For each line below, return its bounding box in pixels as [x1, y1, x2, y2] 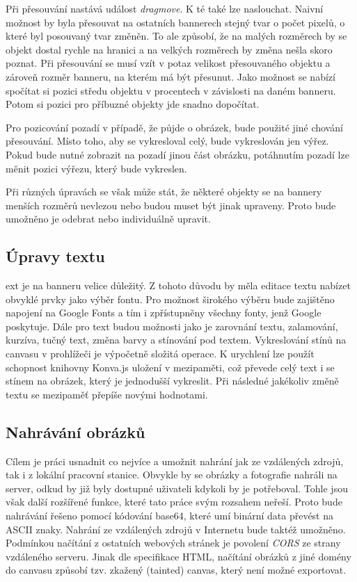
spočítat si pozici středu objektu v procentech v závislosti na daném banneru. [6, 83, 336, 97]
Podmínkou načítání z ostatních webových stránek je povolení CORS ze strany [6, 535, 341, 550]
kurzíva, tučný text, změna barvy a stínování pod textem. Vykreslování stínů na [6, 332, 347, 347]
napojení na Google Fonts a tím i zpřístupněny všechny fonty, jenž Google [6, 305, 322, 320]
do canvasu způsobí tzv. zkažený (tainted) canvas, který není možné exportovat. [6, 563, 347, 577]
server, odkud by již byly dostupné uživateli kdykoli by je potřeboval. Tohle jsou [6, 480, 348, 495]
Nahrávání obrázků [6, 421, 145, 442]
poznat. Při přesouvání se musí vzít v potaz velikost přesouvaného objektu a [6, 56, 331, 70]
